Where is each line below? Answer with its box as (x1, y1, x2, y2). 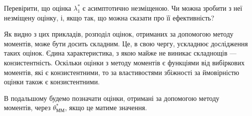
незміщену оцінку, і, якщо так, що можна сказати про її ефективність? (4, 12, 214, 22)
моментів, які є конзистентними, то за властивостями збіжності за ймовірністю (4, 67, 239, 77)
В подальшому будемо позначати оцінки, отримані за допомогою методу (4, 93, 220, 103)
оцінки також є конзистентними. (4, 77, 100, 87)
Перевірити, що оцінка (4, 3, 71, 13)
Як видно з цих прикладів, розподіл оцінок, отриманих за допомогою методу (4, 29, 233, 39)
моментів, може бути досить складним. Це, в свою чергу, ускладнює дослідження (4, 38, 248, 48)
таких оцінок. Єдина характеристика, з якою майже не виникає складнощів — (4, 48, 237, 58)
